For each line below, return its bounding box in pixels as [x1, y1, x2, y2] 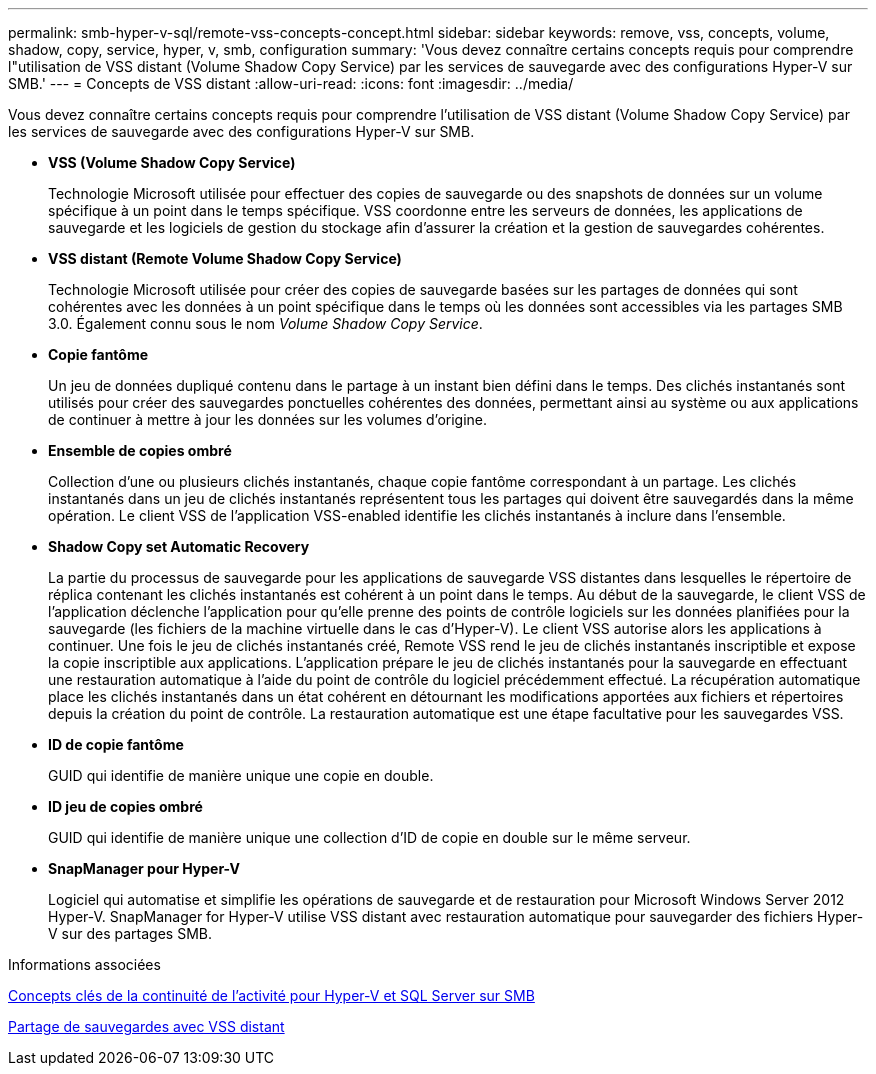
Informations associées [8, 956, 161, 973]
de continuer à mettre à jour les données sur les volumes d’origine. [48, 411, 488, 428]
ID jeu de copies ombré [48, 798, 203, 815]
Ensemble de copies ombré [48, 442, 232, 459]
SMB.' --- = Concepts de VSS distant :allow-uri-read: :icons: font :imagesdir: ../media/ [8, 75, 574, 92]
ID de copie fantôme [48, 736, 184, 753]
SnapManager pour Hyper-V [48, 860, 240, 877]
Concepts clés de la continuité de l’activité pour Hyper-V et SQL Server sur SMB [8, 987, 535, 1004]
